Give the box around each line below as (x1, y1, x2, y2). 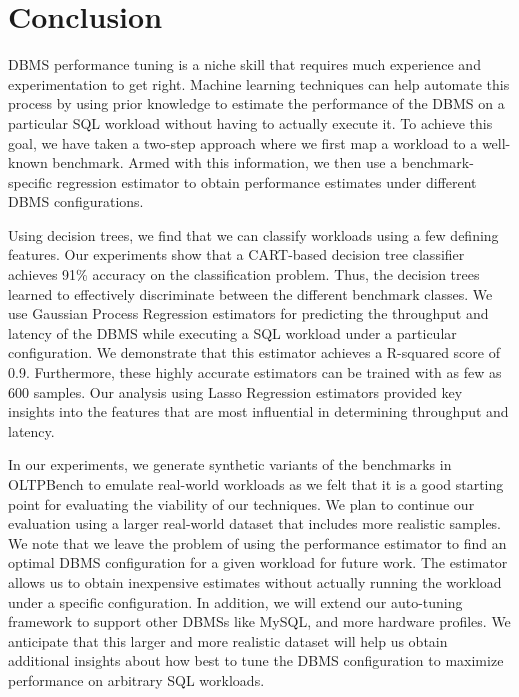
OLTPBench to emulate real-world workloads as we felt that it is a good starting (8, 474, 504, 494)
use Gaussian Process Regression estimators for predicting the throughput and (8, 303, 489, 324)
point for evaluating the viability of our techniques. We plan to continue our (8, 493, 475, 514)
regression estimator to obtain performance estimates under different (56, 171, 477, 192)
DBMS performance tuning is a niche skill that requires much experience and (8, 54, 481, 75)
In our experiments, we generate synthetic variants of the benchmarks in (8, 454, 452, 475)
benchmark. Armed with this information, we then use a (52, 152, 398, 173)
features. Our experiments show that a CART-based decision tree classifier (8, 244, 465, 265)
